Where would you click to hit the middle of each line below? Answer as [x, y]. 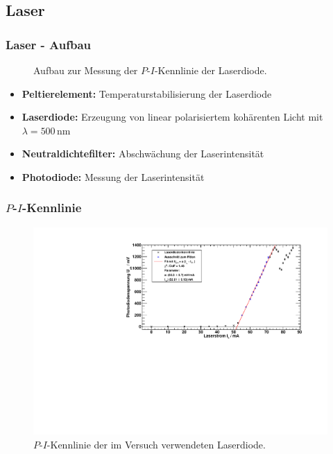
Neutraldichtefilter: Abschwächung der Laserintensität [143, 154]
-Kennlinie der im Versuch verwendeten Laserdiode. [156, 445]
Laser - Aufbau [49, 44]
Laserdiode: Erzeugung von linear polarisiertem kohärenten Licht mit [172, 117]
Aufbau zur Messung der [86, 70]
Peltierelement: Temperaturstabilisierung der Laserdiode [147, 93]
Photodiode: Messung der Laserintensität [113, 176]
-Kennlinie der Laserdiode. [211, 70]
